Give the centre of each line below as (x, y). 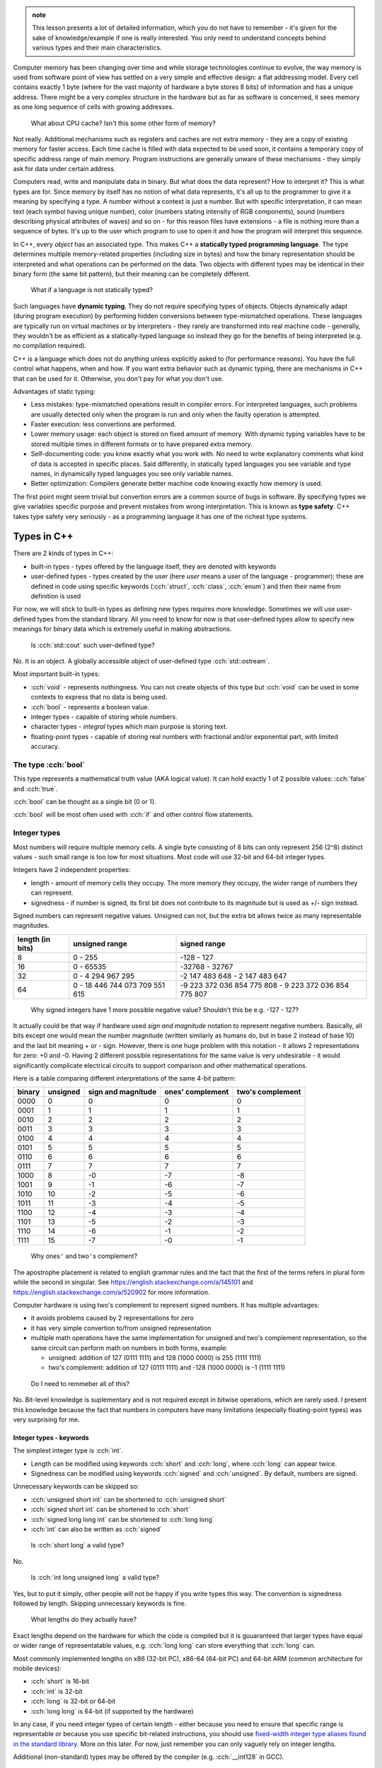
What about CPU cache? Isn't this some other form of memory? (123, 123)
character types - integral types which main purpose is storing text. (129, 727)
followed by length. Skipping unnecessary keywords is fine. (100, 1603)
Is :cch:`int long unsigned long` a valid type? (95, 1578)
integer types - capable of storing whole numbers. (104, 716)
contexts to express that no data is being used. (99, 697)
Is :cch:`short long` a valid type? (77, 1545)
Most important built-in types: (57, 674)
